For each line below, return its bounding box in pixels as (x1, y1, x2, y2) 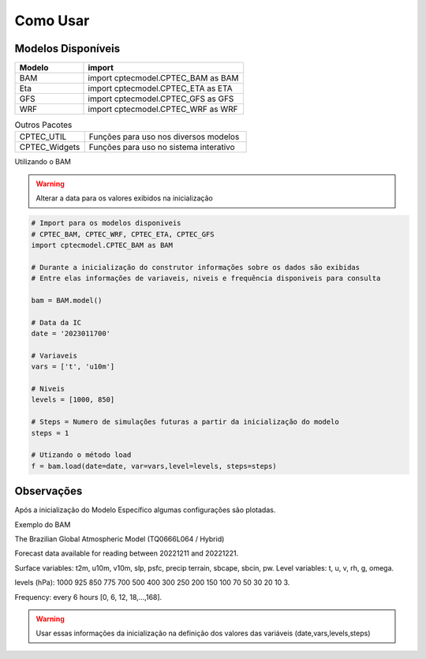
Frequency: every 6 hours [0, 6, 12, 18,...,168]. (14, 592, 163, 601)
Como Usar (14, 12, 90, 29)
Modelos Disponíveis (14, 42, 121, 55)
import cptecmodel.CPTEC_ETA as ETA (88, 83, 233, 94)
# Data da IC (31, 318, 82, 327)
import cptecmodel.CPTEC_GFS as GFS (88, 93, 234, 104)
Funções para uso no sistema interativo (88, 142, 236, 153)
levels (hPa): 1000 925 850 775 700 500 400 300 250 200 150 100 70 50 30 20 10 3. (14, 578, 290, 587)
